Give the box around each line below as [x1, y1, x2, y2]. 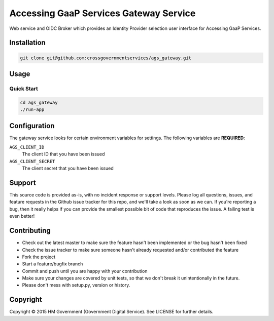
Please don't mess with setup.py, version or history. [22, 282, 130, 288]
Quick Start [9, 85, 38, 92]
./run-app [20, 107, 45, 112]
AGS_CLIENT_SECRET [9, 158, 55, 164]
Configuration [9, 122, 55, 130]
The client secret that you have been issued [22, 165, 114, 172]
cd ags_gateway [20, 99, 58, 105]
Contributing [9, 226, 51, 235]
